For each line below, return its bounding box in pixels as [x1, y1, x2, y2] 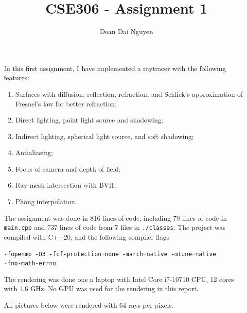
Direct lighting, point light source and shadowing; [15, 115, 163, 125]
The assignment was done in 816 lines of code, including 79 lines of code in [4, 212, 227, 223]
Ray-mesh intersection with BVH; [15, 180, 116, 190]
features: [4, 72, 29, 83]
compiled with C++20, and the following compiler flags [4, 231, 170, 242]
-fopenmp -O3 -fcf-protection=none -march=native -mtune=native [4, 250, 216, 258]
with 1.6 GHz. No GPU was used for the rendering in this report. [4, 283, 199, 294]
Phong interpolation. [15, 196, 77, 207]
